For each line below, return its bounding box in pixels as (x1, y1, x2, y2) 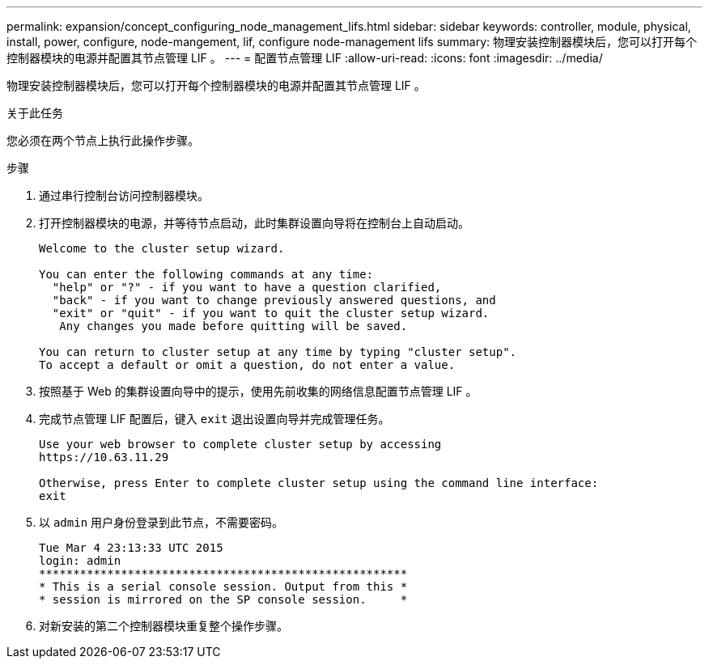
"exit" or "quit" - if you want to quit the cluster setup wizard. (52, 307, 490, 320)
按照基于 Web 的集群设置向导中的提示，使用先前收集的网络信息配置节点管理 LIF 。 (39, 384, 478, 398)
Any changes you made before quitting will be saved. (59, 320, 408, 332)
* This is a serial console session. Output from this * (39, 580, 408, 593)
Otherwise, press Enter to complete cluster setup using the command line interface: (39, 477, 599, 489)
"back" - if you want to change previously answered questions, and (52, 294, 496, 307)
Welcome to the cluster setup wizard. (39, 242, 285, 255)
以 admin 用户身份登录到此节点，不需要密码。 (39, 515, 284, 529)
